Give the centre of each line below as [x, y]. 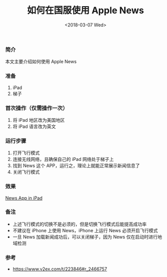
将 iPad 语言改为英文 [34, 126]
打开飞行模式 [26, 153]
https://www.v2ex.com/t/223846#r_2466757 [60, 269]
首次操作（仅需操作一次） [37, 108]
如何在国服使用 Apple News [86, 10]
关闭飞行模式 [26, 172]
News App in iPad [24, 198]
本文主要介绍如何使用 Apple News [41, 62]
